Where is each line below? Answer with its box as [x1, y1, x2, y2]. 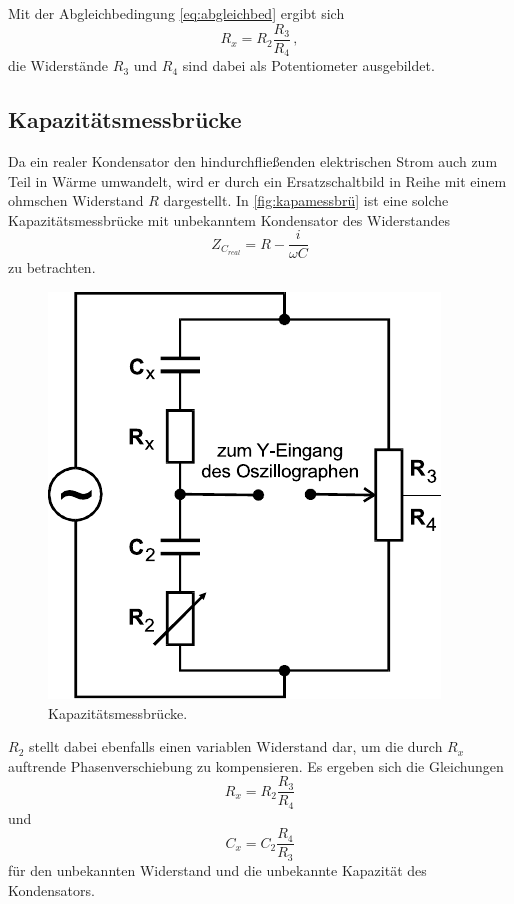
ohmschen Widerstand [8, 190, 144, 211]
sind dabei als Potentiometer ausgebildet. [182, 55, 435, 76]
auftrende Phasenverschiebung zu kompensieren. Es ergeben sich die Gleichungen [8, 755, 504, 776]
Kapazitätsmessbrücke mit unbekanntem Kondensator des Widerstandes [8, 209, 451, 230]
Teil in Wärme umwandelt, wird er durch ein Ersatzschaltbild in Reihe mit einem [8, 170, 507, 191]
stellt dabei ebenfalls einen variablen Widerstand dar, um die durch [28, 736, 443, 757]
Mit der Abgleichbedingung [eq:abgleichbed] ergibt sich [8, 3, 345, 23]
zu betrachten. [8, 257, 96, 278]
